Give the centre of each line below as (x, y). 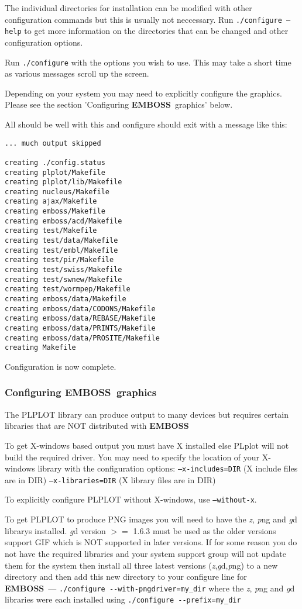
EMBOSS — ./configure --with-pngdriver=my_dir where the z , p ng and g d (150, 588)
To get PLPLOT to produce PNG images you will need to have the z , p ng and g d (151, 519)
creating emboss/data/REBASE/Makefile (80, 319)
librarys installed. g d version (55, 530)
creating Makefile (40, 348)
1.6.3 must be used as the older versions (205, 530)
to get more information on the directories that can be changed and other (156, 31)
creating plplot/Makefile (55, 172)
